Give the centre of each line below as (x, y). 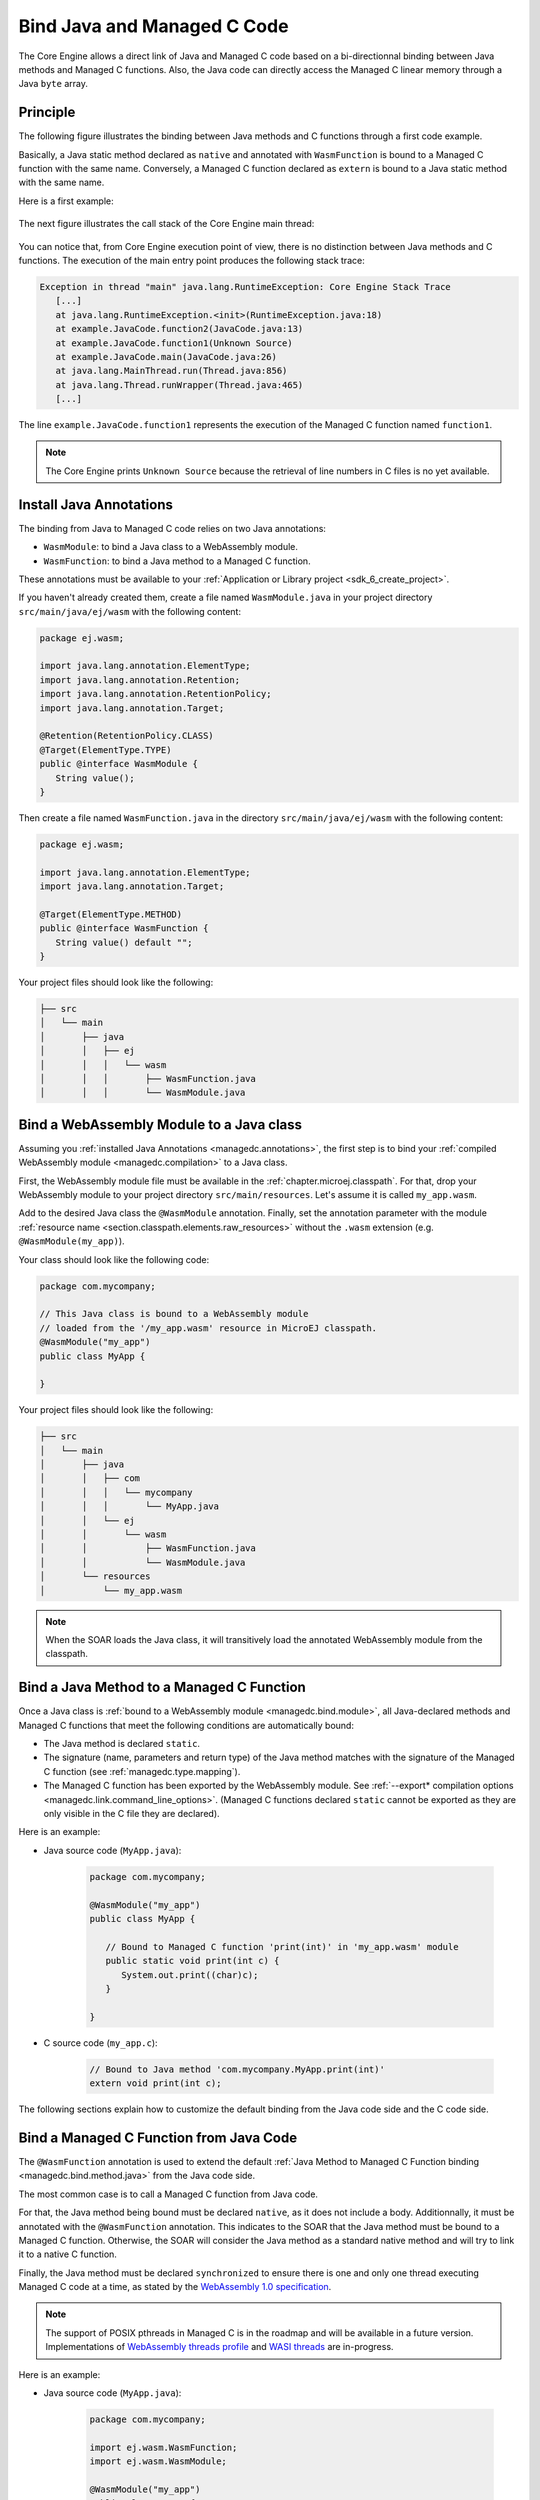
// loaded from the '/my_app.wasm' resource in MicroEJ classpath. (208, 1328)
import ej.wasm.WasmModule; (158, 2461)
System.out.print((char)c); (190, 1974)
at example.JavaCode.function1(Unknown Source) (174, 343)
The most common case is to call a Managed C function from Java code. (168, 2194)
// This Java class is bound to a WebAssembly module (174, 1314)
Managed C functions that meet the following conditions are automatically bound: (186, 1725)
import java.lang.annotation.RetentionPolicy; (155, 694)
